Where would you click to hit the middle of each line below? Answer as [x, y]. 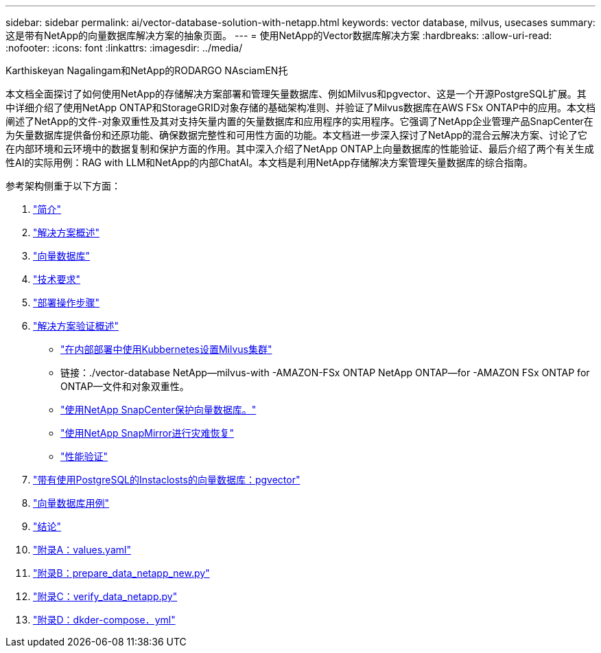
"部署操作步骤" [67, 302]
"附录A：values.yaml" [82, 550]
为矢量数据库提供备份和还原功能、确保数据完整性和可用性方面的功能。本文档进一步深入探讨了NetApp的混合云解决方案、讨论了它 [297, 135]
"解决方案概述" [67, 232]
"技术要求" [57, 279]
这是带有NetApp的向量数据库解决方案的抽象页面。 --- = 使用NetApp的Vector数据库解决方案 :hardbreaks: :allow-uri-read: [279, 35]
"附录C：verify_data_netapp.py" [105, 596]
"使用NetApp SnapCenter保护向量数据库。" [158, 410]
